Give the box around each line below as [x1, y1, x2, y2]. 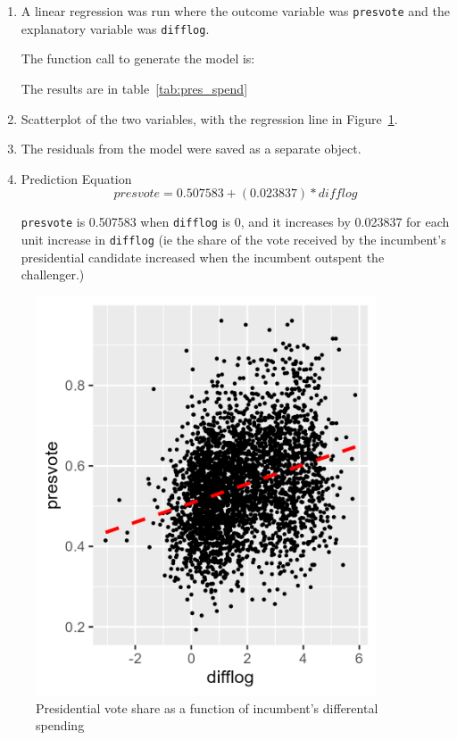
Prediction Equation [21, 169, 132, 187]
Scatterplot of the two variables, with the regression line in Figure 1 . [21, 109, 398, 128]
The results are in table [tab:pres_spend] [21, 79, 248, 97]
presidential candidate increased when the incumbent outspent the [21, 247, 385, 266]
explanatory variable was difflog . [21, 19, 210, 37]
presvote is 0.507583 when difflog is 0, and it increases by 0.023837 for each [21, 212, 450, 231]
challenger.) [21, 265, 85, 284]
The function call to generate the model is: [21, 49, 255, 68]
